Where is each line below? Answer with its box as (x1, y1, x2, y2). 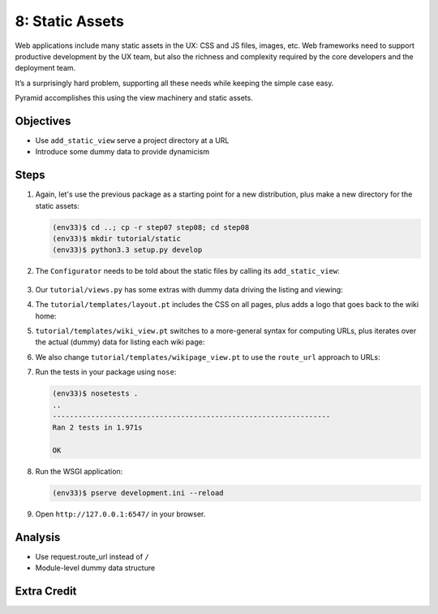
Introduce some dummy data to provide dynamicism (35, 147, 210, 157)
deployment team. (15, 63, 76, 73)
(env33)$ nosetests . (52, 389, 139, 398)
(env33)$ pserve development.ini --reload (52, 488, 224, 498)
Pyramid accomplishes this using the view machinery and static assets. (15, 93, 253, 103)
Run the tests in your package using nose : (35, 367, 177, 377)
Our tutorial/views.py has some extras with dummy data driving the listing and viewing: (35, 284, 344, 294)
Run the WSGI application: (35, 467, 123, 477)
